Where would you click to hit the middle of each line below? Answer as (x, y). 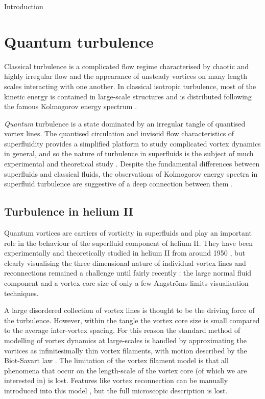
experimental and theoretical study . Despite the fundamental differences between (132, 164)
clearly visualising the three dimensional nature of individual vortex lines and (125, 262)
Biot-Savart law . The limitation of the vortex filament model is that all (116, 360)
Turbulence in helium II (69, 211)
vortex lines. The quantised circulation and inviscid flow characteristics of (119, 133)
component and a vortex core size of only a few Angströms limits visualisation (126, 283)
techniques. (21, 293)
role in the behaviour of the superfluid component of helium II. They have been (129, 243)
